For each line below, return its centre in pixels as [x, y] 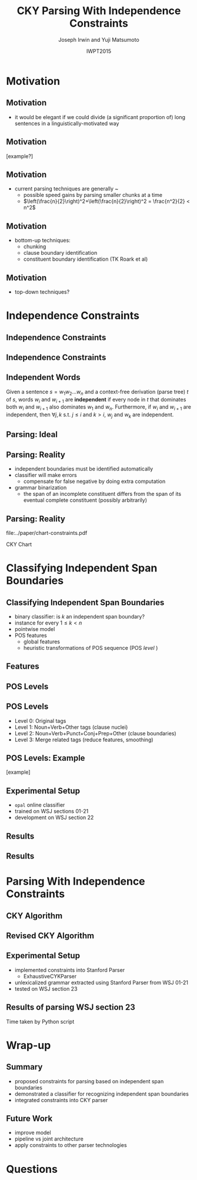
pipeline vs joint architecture [49, 1139]
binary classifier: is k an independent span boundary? [80, 616]
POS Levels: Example [46, 758]
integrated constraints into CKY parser [61, 1100]
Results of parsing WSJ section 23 [71, 1008]
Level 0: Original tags [40, 721]
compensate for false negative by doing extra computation [94, 481]
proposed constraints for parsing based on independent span [89, 1081]
